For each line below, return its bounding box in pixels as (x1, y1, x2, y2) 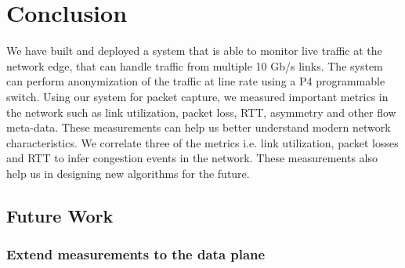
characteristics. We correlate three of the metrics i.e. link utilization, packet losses (6, 134, 399, 150)
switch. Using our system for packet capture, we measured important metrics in (6, 88, 389, 104)
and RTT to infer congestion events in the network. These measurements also (6, 150, 378, 166)
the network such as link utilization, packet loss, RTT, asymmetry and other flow (6, 103, 396, 120)
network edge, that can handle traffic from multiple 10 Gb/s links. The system (6, 57, 383, 74)
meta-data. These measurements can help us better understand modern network (6, 119, 391, 136)
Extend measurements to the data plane (6, 244, 266, 264)
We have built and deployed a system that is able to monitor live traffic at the (6, 42, 382, 59)
